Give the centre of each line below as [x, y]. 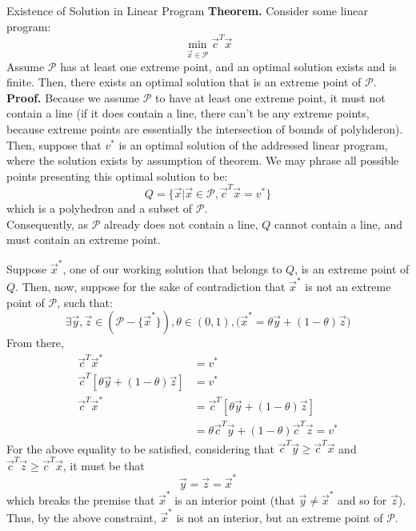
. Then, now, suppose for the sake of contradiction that [150, 286]
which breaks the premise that [81, 499]
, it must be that [104, 465]
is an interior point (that [235, 499]
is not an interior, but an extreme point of [280, 518]
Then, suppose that [54, 144]
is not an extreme [348, 286]
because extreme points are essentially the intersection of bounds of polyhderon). [205, 129]
